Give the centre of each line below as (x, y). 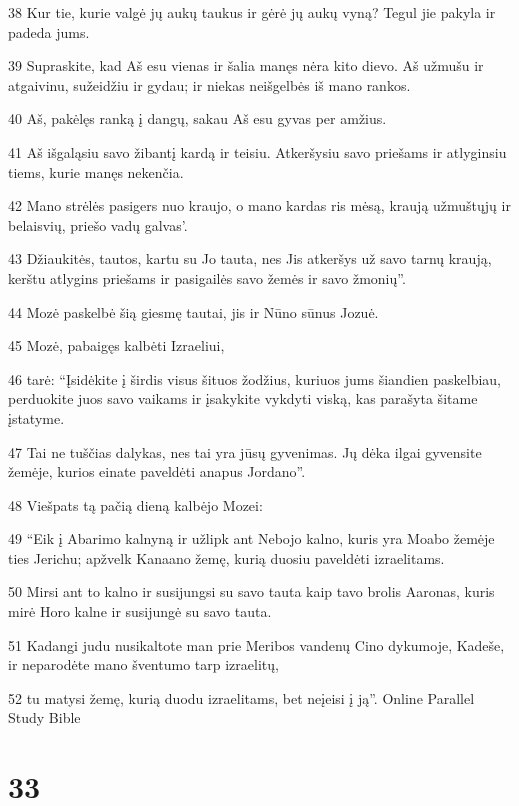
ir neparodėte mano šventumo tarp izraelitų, (143, 664)
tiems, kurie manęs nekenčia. (96, 171)
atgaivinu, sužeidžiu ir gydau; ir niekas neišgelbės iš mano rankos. (209, 84)
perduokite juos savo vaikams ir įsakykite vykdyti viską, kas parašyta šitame (243, 398)
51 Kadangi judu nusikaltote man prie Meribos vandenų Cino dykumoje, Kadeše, (256, 644)
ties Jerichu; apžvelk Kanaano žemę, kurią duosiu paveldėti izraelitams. (226, 557)
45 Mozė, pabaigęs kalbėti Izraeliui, (116, 345)
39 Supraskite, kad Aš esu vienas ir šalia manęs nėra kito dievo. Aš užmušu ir (246, 65)
